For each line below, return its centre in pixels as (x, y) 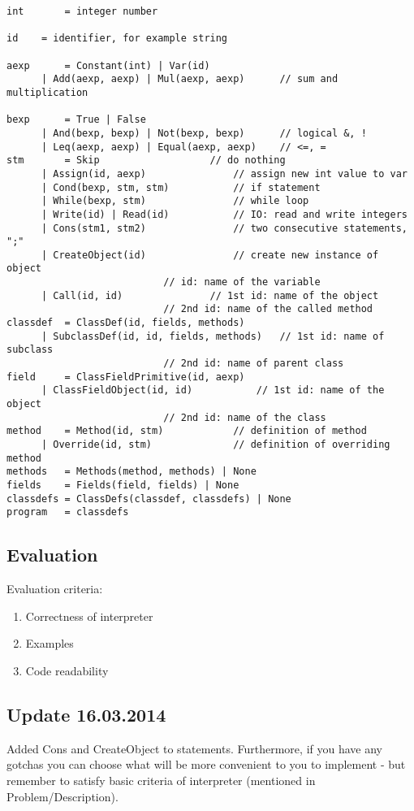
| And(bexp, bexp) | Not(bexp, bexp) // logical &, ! (204, 133)
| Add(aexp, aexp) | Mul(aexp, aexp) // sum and (190, 79)
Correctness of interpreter (89, 616)
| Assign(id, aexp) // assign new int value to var (224, 173)
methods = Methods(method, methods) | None (132, 472)
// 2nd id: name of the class (245, 417)
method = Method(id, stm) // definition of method (187, 431)
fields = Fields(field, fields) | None (123, 485)
